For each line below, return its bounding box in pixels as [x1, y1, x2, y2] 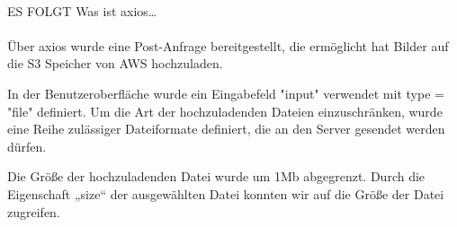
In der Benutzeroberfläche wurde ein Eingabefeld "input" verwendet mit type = [7, 83, 444, 102]
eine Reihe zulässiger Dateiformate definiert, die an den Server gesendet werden [7, 119, 445, 138]
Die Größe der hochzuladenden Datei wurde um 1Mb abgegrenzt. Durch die [7, 167, 426, 186]
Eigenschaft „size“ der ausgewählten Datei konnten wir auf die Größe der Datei [7, 184, 444, 203]
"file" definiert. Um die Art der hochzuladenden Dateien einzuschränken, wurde [7, 101, 443, 120]
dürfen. [7, 136, 47, 155]
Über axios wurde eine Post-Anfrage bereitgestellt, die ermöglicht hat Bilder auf [7, 36, 449, 55]
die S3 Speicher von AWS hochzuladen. [7, 54, 223, 73]
